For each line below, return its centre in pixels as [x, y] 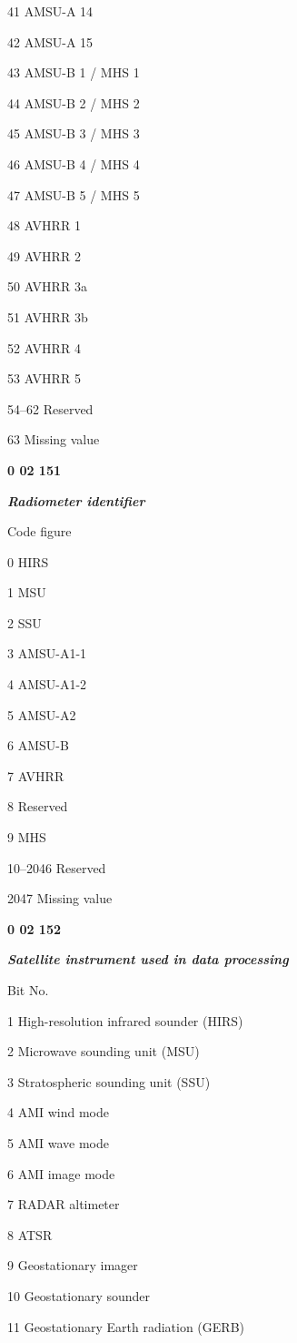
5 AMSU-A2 [42, 714]
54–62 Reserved [50, 408]
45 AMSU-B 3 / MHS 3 [74, 133]
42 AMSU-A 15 [50, 41]
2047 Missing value [60, 898]
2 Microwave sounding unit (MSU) [104, 1051]
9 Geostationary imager [73, 1265]
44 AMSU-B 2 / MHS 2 [74, 102]
